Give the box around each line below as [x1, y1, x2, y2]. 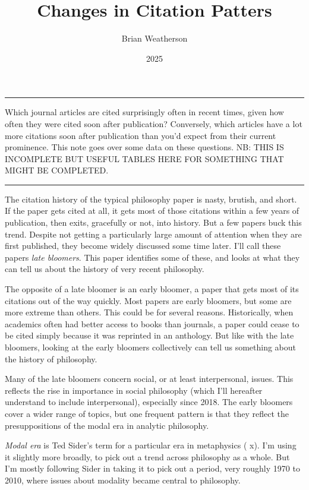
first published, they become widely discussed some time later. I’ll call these [5, 239, 281, 252]
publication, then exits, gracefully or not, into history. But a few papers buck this [5, 216, 302, 229]
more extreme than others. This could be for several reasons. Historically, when [5, 306, 294, 318]
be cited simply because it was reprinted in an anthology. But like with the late [5, 329, 294, 342]
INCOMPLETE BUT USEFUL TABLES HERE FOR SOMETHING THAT [5, 152, 284, 165]
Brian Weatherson [121, 32, 188, 45]
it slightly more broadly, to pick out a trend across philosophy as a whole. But [5, 450, 290, 463]
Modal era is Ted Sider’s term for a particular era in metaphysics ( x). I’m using [5, 439, 297, 451]
